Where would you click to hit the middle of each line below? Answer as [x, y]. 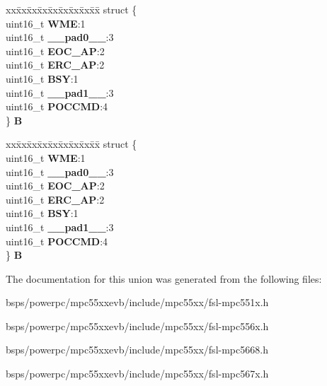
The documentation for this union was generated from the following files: [164, 278]
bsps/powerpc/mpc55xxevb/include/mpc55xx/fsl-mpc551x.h [137, 302]
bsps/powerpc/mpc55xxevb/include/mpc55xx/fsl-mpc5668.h [137, 350]
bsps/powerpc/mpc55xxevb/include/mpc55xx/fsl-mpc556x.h [137, 326]
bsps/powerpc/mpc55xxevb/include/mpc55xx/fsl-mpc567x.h [137, 374]
